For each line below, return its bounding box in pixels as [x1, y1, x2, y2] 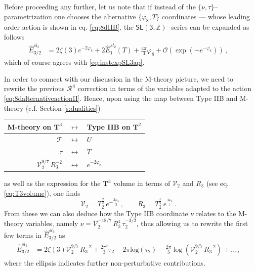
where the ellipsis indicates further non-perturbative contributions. [4, 257, 206, 268]
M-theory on [7, 121, 51, 132]
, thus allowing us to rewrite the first [136, 218, 248, 228]
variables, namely [25, 218, 78, 228]
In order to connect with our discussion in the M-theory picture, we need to [4, 73, 233, 84]
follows [4, 31, 25, 42]
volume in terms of [113, 178, 170, 188]
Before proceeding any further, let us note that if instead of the [4, 1, 196, 11]
